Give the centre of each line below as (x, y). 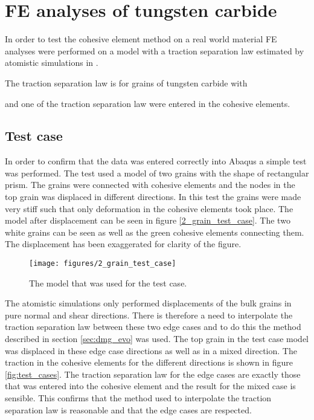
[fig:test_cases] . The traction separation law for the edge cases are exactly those (153, 374)
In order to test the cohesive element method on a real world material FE (141, 39)
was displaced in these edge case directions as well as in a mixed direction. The (151, 350)
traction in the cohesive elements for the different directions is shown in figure (149, 362)
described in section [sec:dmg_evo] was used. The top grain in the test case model (157, 339)
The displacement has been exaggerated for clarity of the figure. (123, 244)
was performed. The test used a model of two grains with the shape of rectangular (157, 173)
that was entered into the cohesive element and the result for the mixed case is (150, 386)
